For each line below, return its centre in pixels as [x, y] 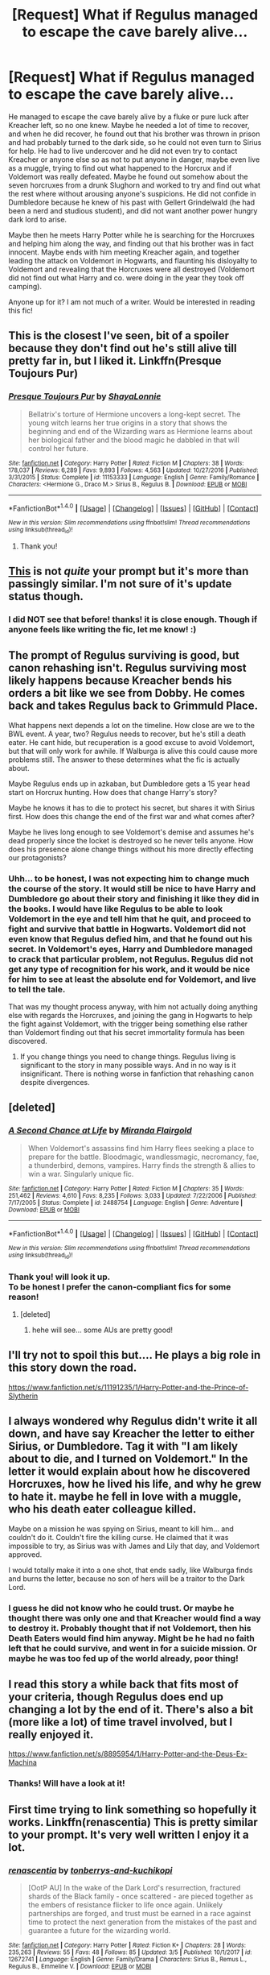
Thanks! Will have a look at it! [67, 1783]
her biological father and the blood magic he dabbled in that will [133, 440]
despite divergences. [55, 1083]
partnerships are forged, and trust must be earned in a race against [139, 1913]
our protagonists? [37, 857]
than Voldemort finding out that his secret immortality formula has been [127, 1033]
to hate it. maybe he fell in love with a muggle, [125, 1497]
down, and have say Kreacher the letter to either [131, 1434]
